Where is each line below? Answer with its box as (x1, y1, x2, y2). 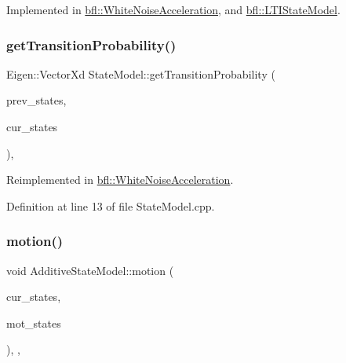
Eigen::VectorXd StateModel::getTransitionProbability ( (6, 65, 275, 82)
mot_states (6, 314, 61, 331)
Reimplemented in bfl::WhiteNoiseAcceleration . (6, 171, 234, 188)
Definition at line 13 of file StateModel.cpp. (6, 197, 215, 214)
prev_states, (6, 92, 67, 108)
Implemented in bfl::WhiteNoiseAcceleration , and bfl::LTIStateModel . (6, 2, 341, 17)
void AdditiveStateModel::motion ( (6, 262, 174, 278)
